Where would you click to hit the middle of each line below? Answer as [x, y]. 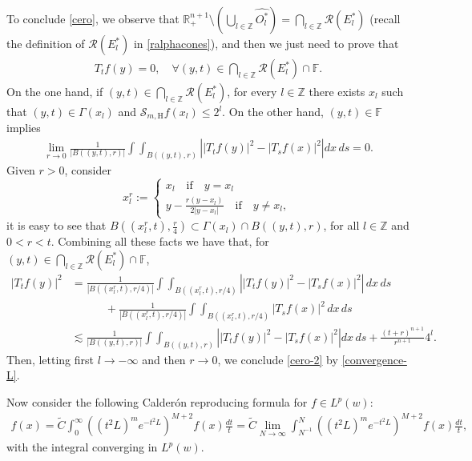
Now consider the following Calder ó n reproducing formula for [157, 402]
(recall [385, 18]
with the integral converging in [82, 447]
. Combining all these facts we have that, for [160, 241]
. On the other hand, [273, 112]
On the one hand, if [55, 92]
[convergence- [374, 359]
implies [24, 128]
